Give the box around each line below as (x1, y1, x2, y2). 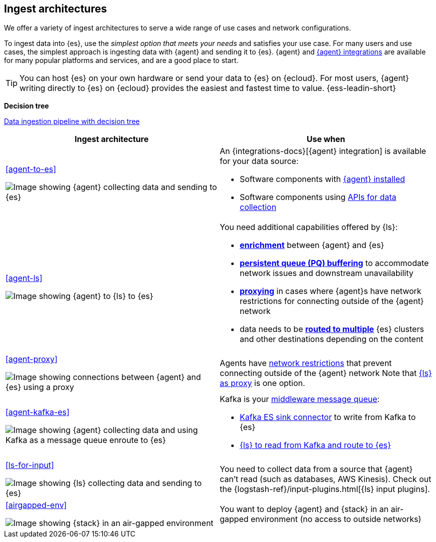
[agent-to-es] (5, 164, 56, 174)
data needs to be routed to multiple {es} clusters (240, 324, 424, 334)
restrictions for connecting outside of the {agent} (240, 296, 424, 306)
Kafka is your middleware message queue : (220, 394, 380, 404)
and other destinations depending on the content (240, 334, 424, 344)
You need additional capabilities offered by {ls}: (220, 222, 398, 232)
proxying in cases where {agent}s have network (240, 286, 422, 296)
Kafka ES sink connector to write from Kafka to (240, 412, 416, 422)
